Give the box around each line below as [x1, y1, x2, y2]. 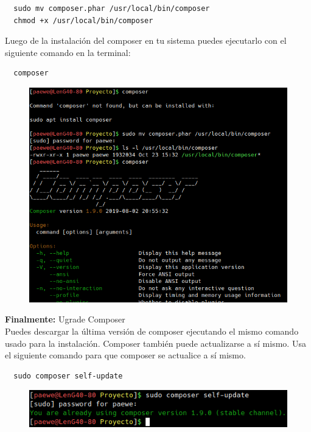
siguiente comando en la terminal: [5, 46, 131, 58]
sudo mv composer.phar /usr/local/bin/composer [13, 4, 210, 13]
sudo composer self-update [13, 371, 123, 380]
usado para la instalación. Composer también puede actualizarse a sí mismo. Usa [5, 336, 306, 349]
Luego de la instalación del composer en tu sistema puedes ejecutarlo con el [5, 34, 287, 47]
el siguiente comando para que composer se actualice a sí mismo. [5, 349, 246, 361]
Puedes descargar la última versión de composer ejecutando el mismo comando [5, 324, 299, 337]
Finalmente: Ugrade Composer [5, 313, 125, 326]
